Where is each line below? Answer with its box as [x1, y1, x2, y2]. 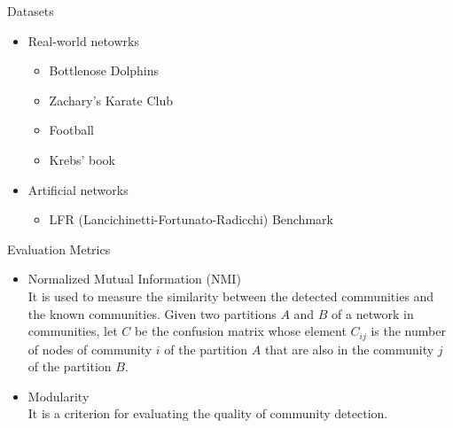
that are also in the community [264, 339, 434, 358]
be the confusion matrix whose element [134, 322, 347, 340]
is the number [371, 322, 446, 340]
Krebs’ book [49, 150, 116, 168]
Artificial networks [27, 180, 129, 198]
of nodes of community [27, 339, 152, 358]
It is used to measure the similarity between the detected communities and [27, 286, 434, 305]
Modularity [27, 386, 90, 405]
